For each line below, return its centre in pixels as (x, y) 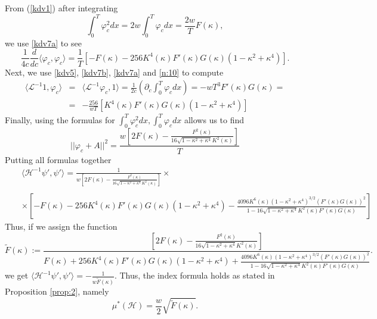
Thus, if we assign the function (61, 226)
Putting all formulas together (58, 159)
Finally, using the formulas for (60, 119)
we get (17, 275)
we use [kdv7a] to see (43, 43)
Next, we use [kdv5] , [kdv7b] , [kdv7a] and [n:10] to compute (114, 72)
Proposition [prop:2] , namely (57, 291)
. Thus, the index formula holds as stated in (194, 275)
